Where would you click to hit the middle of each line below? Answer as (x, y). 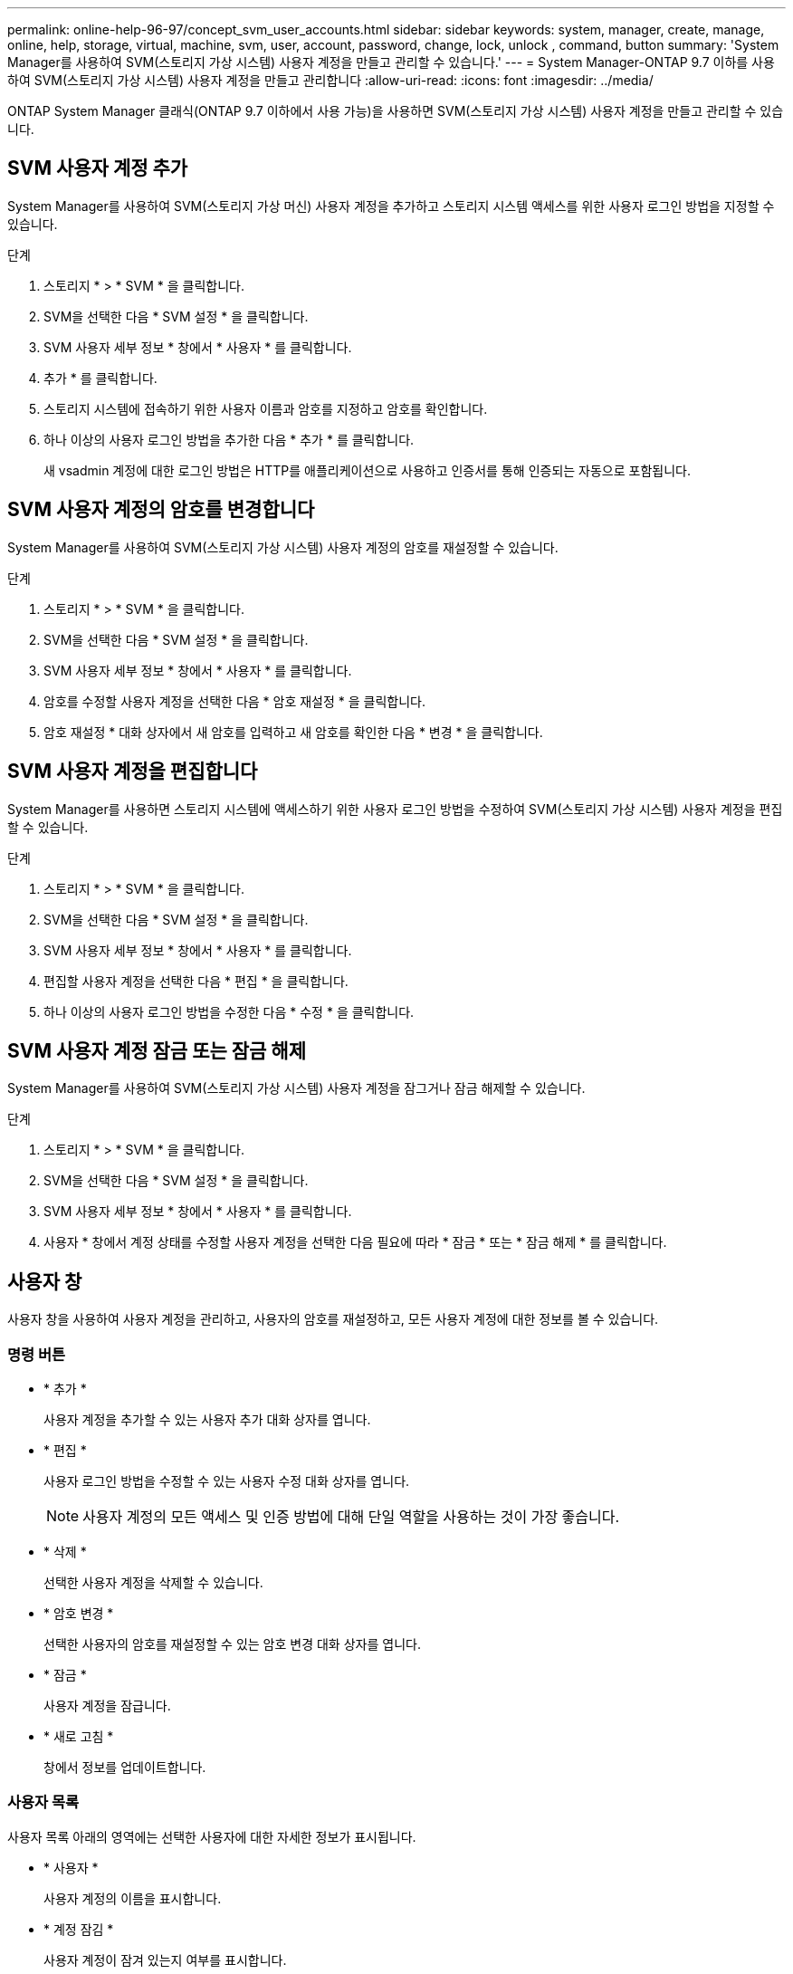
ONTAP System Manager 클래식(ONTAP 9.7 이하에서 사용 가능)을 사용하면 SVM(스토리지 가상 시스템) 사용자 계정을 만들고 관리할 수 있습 (396, 111)
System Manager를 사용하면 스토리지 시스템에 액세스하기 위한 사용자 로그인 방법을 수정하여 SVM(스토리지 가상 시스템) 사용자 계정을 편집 (395, 809)
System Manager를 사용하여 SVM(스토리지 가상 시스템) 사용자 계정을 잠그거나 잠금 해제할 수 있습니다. (296, 1088)
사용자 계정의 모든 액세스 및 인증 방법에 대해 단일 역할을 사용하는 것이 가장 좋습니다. (351, 1516)
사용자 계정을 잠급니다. (107, 1705)
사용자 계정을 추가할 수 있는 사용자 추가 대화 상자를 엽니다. (207, 1419)
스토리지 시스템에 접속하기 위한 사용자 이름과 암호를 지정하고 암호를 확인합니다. (266, 408)
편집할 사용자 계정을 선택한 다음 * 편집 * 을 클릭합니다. (196, 981)
